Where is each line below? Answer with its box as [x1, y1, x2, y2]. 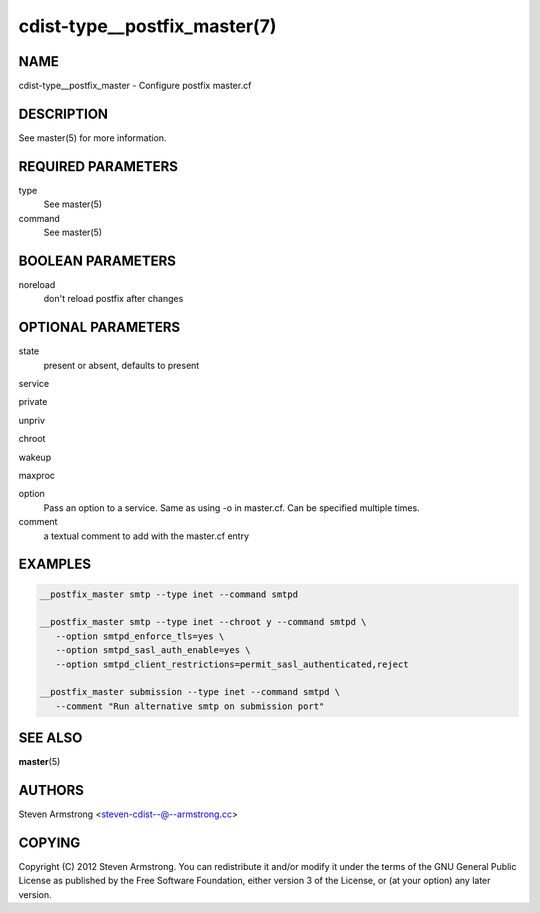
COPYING [18, 834, 81, 851]
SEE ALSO [18, 730, 83, 747]
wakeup [18, 451, 52, 463]
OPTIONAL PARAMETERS [18, 319, 181, 336]
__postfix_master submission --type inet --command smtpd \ [39, 686, 341, 698]
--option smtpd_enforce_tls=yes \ [55, 630, 225, 642]
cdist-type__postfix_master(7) [18, 15, 277, 37]
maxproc [18, 469, 55, 481]
